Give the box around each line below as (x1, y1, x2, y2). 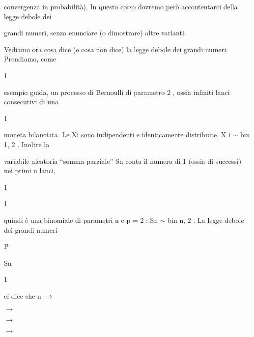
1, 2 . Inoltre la (4, 139, 50, 149)
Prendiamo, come (4, 54, 56, 64)
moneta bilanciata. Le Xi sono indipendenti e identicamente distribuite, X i (4, 129, 230, 140)
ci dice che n (4, 290, 41, 301)
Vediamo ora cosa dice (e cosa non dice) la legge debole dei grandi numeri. (4, 44, 228, 54)
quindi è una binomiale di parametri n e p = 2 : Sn (4, 214, 158, 225)
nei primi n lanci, (4, 165, 56, 176)
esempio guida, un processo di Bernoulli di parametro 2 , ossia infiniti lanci (4, 87, 230, 97)
